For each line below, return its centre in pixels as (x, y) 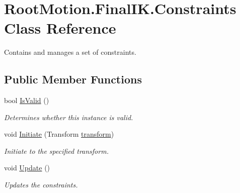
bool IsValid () (27, 100)
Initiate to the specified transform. (56, 151)
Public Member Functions (73, 79)
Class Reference (60, 28)
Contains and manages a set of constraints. (70, 52)
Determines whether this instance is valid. (69, 117)
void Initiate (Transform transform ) (59, 134)
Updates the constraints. (41, 185)
